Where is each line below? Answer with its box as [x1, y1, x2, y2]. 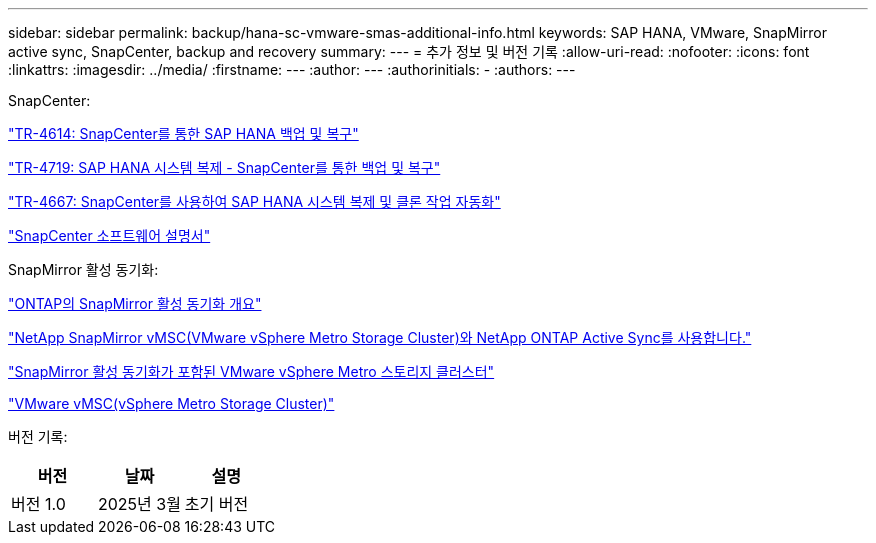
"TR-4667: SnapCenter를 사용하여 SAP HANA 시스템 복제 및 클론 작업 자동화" [8, 193, 501, 210]
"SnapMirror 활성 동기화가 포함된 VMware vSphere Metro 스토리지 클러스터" [8, 363, 495, 380]
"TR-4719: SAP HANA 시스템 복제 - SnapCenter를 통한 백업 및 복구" [8, 159, 441, 176]
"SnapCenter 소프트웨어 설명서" [8, 227, 211, 244]
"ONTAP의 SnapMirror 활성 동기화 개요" [8, 295, 262, 312]
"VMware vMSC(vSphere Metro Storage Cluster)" [8, 395, 335, 412]
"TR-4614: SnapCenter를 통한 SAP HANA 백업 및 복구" [8, 125, 359, 142]
